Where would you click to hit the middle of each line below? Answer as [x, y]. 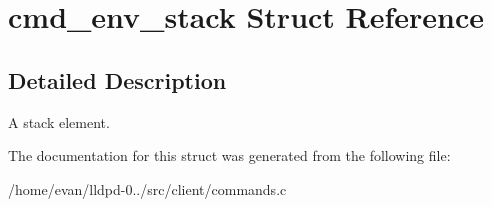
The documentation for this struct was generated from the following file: [229, 155]
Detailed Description [117, 79]
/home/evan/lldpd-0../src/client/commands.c [147, 188]
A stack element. [59, 121]
